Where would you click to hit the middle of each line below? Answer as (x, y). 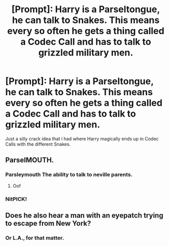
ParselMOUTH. (30, 160)
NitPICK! (16, 199)
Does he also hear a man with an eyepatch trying (84, 215)
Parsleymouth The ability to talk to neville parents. (69, 175)
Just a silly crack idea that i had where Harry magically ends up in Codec (82, 139)
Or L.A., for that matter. (35, 238)
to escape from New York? (48, 223)
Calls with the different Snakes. (38, 144)
